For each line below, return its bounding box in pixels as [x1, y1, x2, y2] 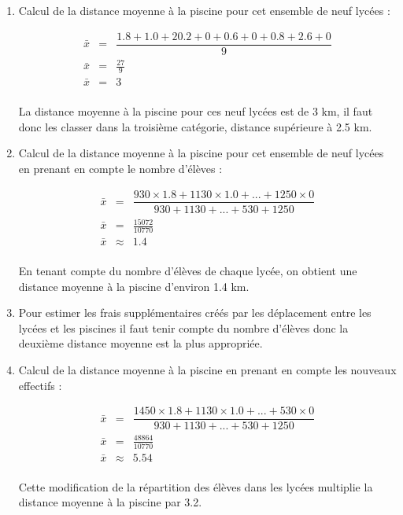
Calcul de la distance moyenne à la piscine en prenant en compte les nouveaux [18, 362, 397, 377]
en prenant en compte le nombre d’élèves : [18, 160, 223, 176]
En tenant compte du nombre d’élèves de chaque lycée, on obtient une [18, 263, 357, 279]
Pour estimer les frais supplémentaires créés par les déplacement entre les [18, 304, 372, 321]
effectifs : [18, 377, 62, 393]
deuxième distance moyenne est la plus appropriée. [18, 335, 263, 351]
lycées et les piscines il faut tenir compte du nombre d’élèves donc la [18, 319, 349, 336]
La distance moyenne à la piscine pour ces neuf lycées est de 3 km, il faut [18, 103, 373, 120]
